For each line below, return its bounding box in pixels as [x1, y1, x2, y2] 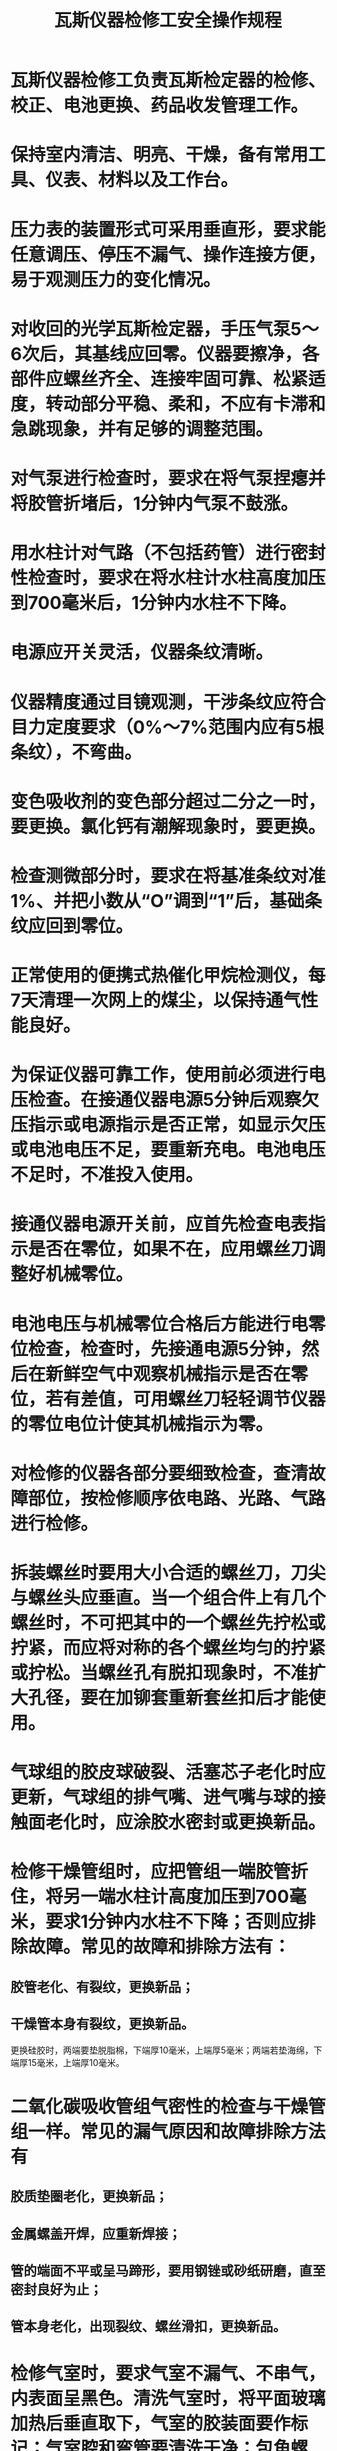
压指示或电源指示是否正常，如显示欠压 [10, 1114, 327, 1136]
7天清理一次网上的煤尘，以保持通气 [10, 989, 302, 1012]
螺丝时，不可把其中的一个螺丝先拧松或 [10, 1612, 327, 1634]
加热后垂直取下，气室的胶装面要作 [10, 2412, 292, 2435]
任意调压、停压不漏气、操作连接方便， [10, 243, 327, 266]
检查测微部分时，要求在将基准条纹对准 [10, 864, 327, 887]
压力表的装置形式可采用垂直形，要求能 [10, 218, 327, 241]
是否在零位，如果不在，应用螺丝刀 [28, 1238, 309, 1261]
